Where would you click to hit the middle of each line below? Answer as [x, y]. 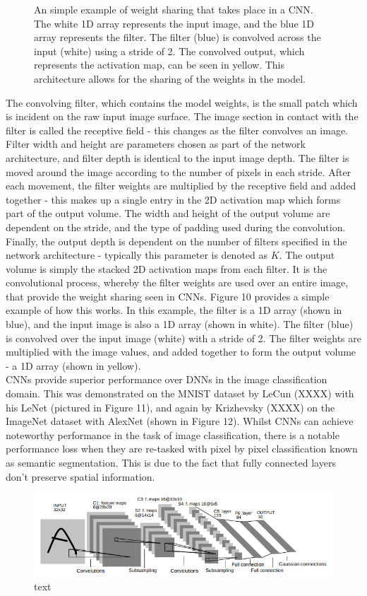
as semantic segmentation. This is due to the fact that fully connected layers [171, 462]
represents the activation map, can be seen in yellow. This [160, 65]
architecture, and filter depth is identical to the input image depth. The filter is [178, 157]
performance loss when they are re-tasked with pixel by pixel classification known [182, 449]
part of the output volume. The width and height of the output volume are [168, 213]
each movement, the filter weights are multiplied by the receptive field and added [181, 186]
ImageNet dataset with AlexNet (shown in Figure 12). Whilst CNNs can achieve [180, 421]
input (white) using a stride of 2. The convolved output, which [169, 51]
